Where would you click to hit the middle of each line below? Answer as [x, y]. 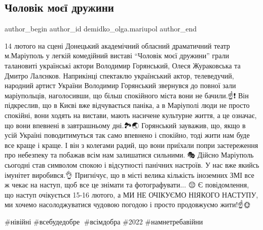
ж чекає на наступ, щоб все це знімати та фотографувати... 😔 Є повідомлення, [127, 185]
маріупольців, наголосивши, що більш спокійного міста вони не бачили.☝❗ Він [127, 95]
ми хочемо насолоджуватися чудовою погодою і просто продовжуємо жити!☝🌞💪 [129, 204]
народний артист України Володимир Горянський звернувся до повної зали [120, 85]
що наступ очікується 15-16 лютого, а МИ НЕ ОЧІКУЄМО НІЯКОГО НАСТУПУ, [131, 194]
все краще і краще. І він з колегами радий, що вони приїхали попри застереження [131, 145]
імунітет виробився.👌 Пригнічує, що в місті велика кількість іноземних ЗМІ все [129, 175]
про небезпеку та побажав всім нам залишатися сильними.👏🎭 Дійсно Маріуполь [129, 155]
